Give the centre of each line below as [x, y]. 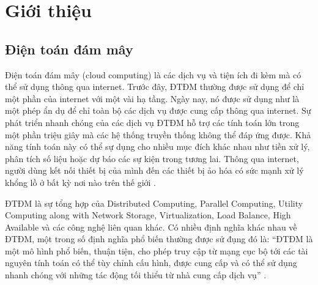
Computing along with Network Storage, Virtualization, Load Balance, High [148, 215]
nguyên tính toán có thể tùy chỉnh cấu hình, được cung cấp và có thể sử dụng [151, 263]
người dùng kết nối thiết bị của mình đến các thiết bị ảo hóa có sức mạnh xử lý [154, 170]
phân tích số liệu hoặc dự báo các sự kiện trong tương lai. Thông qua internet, [152, 158]
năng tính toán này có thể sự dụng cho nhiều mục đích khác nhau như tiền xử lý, [157, 146]
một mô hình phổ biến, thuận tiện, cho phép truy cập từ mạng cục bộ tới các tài [157, 250]
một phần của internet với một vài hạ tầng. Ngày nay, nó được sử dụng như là [152, 98]
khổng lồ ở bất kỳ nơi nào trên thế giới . [81, 182]
